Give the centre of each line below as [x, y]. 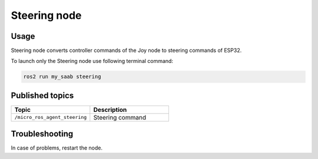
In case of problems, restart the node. [57, 148]
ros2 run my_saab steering [62, 77]
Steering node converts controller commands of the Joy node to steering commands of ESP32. [126, 51]
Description [110, 110]
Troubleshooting [42, 134]
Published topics [42, 95]
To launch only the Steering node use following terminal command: [92, 61]
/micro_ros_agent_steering [51, 117]
